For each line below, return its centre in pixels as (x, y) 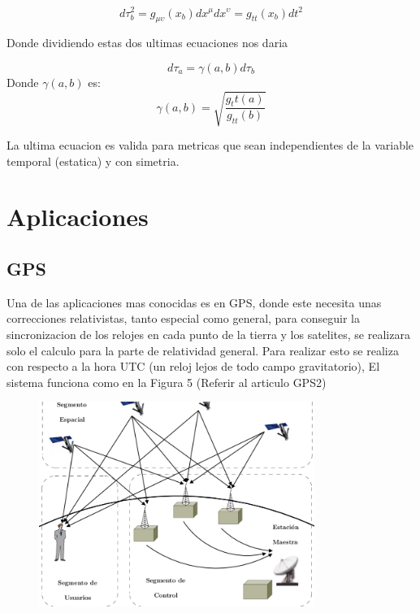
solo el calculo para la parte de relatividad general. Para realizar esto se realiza (203, 350)
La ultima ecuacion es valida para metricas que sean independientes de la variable (210, 145)
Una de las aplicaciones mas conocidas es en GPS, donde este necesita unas (194, 302)
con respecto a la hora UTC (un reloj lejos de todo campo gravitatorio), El (193, 366)
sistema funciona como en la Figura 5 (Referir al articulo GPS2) (167, 382)
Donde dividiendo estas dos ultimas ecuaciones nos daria (147, 43)
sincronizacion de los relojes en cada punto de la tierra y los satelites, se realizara (208, 334)
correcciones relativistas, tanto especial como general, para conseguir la (183, 318)
